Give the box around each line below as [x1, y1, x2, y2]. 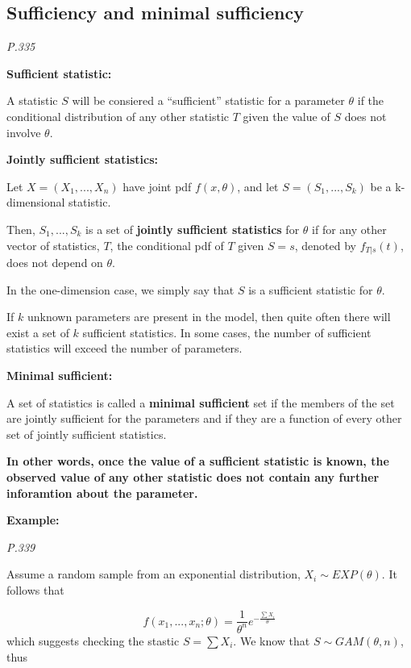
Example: [6, 511, 60, 528]
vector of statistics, [6, 236, 100, 253]
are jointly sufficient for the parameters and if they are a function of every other [6, 410, 402, 427]
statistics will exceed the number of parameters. [6, 340, 243, 357]
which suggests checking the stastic [6, 632, 180, 649]
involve [6, 123, 41, 140]
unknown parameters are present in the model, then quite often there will [27, 308, 391, 325]
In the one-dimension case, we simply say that [6, 281, 235, 298]
